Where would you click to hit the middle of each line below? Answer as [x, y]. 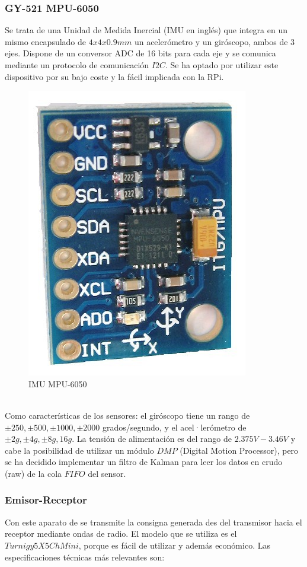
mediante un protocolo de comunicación [77, 65]
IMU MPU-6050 [58, 383]
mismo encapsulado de [46, 41]
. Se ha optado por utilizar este [222, 65]
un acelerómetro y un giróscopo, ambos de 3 [215, 41]
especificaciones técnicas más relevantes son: [85, 557]
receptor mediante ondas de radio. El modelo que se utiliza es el [121, 533]
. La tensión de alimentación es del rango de [152, 439]
